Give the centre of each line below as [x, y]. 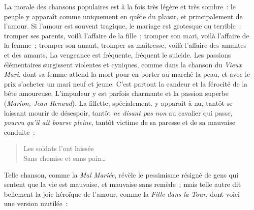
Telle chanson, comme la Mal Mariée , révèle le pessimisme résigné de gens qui [121, 174]
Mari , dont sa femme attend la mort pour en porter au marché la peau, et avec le [127, 74]
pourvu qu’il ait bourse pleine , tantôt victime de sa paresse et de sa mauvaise [120, 122]
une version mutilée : [36, 203]
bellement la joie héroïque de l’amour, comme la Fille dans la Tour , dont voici [122, 194]
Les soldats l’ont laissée [59, 148]
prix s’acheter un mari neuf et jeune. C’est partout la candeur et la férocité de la [126, 83]
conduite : [20, 132]
